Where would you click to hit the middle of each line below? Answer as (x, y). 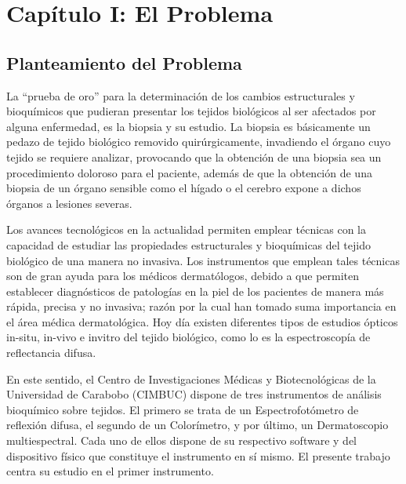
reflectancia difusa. (51, 353)
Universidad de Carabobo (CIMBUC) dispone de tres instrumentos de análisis (194, 394)
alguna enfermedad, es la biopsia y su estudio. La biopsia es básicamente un (188, 126)
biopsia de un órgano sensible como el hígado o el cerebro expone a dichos (184, 188)
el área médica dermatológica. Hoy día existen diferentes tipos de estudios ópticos (202, 321)
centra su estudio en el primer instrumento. (110, 471)
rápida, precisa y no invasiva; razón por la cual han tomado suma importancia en (201, 306)
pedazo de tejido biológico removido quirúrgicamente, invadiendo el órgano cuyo (199, 142)
